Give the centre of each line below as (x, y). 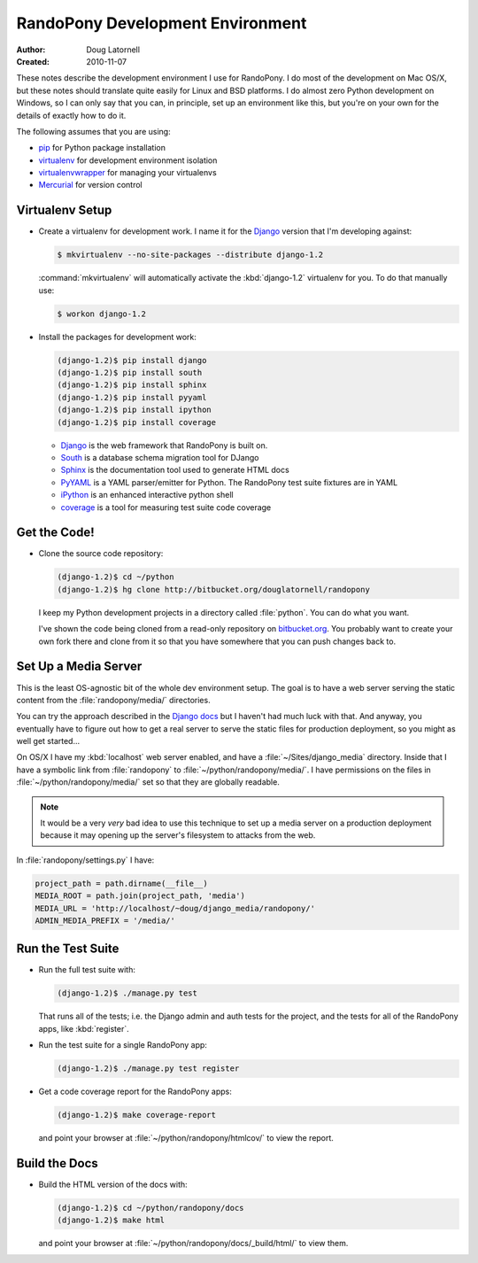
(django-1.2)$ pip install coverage (137, 422)
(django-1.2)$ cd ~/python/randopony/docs (150, 1208)
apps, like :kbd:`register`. (84, 1028)
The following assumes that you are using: (94, 131)
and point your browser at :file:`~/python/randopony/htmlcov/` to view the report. (186, 1138)
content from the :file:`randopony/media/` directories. (114, 700)
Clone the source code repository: (101, 554)
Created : (33, 61)
